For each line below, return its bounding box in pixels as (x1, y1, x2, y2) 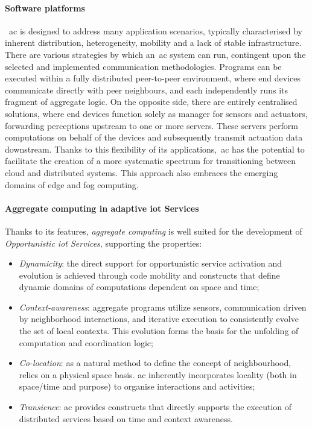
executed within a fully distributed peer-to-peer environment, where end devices (5, 72, 301, 84)
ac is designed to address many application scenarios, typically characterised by (9, 24, 303, 37)
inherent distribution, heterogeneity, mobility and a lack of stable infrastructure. (5, 36, 302, 49)
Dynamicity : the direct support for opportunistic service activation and (19, 257, 282, 270)
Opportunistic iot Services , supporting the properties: (5, 236, 202, 249)
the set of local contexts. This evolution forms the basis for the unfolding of (19, 324, 299, 337)
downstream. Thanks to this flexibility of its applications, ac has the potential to (5, 142, 305, 155)
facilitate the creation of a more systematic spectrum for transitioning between (5, 154, 296, 167)
